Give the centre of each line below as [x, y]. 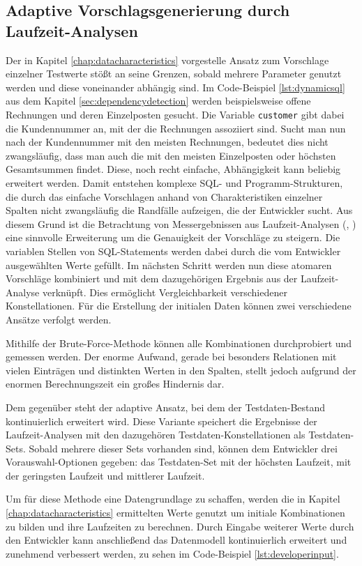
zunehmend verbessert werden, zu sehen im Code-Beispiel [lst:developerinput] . [172, 553]
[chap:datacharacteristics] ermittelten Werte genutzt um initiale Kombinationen [175, 513]
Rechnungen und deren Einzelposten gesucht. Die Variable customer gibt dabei [175, 114]
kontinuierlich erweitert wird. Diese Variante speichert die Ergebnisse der [161, 421]
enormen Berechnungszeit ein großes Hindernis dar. [115, 384]
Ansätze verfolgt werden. [59, 319]
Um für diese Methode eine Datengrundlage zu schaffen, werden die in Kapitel [173, 499]
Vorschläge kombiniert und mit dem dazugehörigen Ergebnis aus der [152, 278]
